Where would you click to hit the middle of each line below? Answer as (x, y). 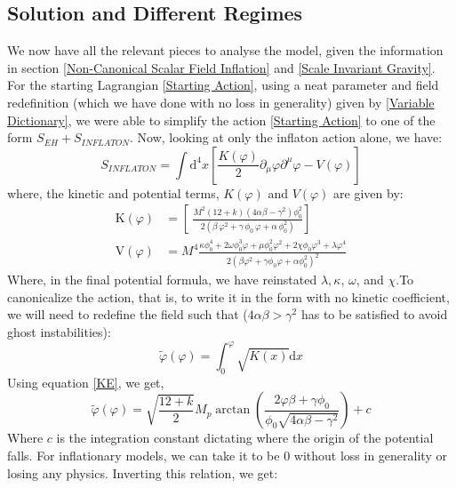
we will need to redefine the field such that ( (128, 314)
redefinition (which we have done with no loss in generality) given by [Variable (221, 102)
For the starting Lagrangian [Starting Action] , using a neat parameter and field (223, 85)
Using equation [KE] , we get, (86, 382)
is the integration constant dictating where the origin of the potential (245, 438)
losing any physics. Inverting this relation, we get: (143, 472)
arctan (233, 410)
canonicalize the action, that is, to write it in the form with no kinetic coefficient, (228, 296)
